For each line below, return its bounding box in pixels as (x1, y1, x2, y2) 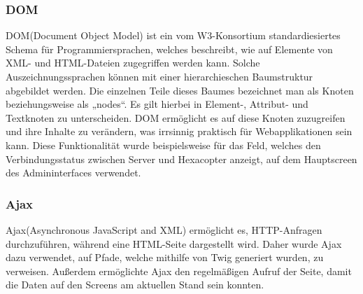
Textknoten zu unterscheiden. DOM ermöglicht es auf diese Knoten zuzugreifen (6, 110, 346, 125)
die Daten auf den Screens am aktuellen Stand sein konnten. (6, 277, 264, 292)
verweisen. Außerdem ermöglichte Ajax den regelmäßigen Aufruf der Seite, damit (6, 263, 352, 278)
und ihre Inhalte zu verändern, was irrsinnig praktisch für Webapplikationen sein (6, 124, 353, 139)
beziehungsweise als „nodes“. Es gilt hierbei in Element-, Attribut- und (6, 97, 308, 111)
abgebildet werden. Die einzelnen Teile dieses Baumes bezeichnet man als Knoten (6, 83, 354, 97)
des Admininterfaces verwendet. (6, 165, 141, 180)
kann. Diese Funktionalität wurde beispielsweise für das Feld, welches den (6, 137, 321, 152)
